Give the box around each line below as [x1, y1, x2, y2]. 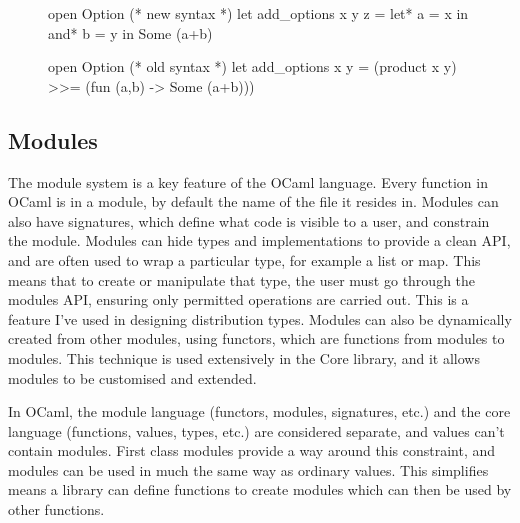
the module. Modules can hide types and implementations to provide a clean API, [8, 230, 511, 251]
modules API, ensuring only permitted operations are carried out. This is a [8, 289, 469, 310]
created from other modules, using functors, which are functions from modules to [8, 328, 505, 349]
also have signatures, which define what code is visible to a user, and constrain [8, 210, 490, 231]
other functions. [8, 499, 105, 520]
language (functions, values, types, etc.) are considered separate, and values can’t [8, 420, 505, 441]
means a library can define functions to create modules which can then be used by [8, 479, 512, 500]
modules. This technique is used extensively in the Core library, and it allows [8, 347, 480, 368]
